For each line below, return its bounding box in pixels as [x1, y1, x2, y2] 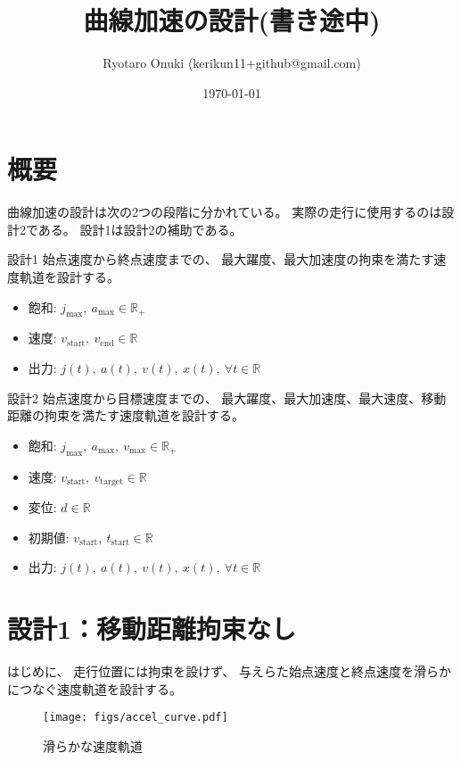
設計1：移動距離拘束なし [7, 610, 297, 647]
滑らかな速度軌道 [43, 736, 143, 755]
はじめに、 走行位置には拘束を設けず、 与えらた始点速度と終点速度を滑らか [7, 661, 451, 680]
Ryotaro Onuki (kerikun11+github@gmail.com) [103, 54, 361, 72]
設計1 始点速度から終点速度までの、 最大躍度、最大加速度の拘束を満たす [7, 250, 434, 269]
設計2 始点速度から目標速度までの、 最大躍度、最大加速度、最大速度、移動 [7, 388, 447, 407]
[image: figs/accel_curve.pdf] [43, 711, 228, 724]
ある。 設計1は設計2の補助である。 [37, 219, 243, 238]
